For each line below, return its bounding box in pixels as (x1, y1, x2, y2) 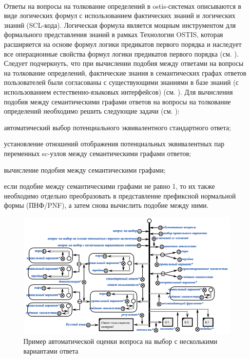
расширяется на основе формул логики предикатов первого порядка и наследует (4, 39, 242, 49)
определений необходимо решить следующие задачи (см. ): (4, 106, 180, 116)
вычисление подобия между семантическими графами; (4, 164, 166, 175)
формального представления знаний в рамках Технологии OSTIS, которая (4, 29, 223, 40)
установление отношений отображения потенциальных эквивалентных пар (4, 139, 225, 149)
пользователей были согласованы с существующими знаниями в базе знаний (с (4, 77, 239, 87)
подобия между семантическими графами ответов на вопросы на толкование (4, 96, 231, 106)
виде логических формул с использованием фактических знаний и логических (4, 10, 236, 20)
